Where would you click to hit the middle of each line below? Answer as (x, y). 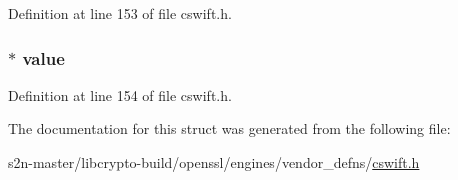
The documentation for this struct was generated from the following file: (229, 128)
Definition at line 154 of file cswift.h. (120, 94)
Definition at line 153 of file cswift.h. (120, 13)
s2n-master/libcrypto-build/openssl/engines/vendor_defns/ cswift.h (214, 162)
